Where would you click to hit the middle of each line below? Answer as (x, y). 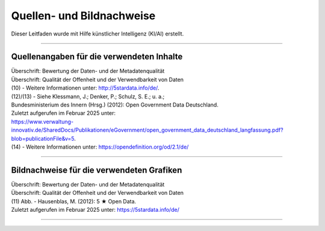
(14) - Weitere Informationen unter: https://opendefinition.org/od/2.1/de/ (100, 147)
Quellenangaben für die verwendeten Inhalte (97, 57)
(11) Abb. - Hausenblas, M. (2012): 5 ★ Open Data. (74, 201)
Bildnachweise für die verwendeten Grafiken (97, 170)
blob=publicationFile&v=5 (43, 138)
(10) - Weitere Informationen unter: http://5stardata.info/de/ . (85, 88)
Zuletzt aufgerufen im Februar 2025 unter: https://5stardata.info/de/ (95, 210)
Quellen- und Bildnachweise (83, 16)
